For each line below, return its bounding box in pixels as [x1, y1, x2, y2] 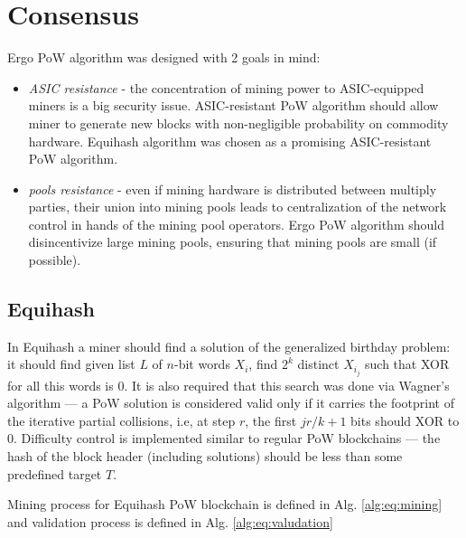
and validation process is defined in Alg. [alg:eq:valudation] [7, 512, 333, 531]
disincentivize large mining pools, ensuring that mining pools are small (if [28, 232, 437, 251]
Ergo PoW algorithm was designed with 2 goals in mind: [7, 48, 321, 67]
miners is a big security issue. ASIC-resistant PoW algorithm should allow [28, 96, 439, 115]
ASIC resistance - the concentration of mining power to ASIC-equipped [28, 78, 424, 97]
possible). [28, 250, 81, 269]
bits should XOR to [350, 411, 460, 429]
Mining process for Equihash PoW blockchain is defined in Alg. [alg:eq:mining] [7, 495, 443, 514]
